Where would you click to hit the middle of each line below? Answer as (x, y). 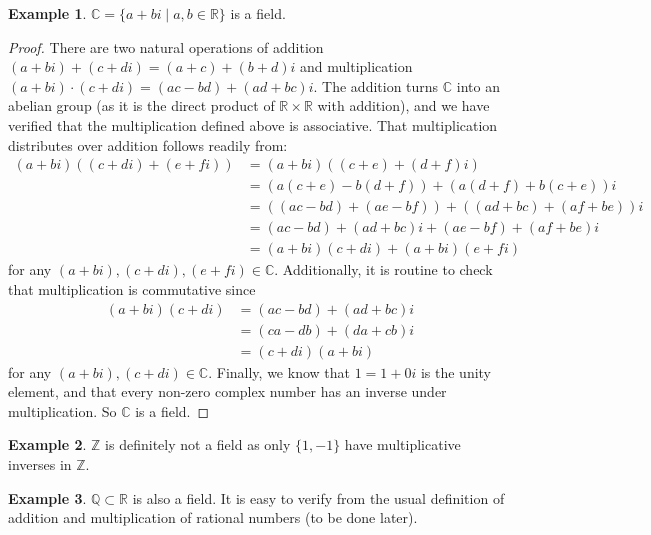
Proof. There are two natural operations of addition (166, 46)
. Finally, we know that (279, 371)
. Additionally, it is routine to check (383, 269)
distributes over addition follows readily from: (148, 144)
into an (478, 85)
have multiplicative (402, 444)
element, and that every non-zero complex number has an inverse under (227, 391)
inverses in (40, 463)
